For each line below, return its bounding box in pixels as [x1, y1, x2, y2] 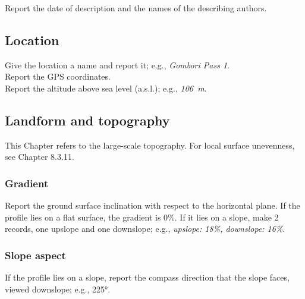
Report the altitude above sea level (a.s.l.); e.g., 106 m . [5, 81, 207, 94]
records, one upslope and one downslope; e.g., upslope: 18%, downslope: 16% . [5, 222, 285, 235]
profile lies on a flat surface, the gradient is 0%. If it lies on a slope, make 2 [5, 210, 279, 223]
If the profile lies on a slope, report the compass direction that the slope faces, [5, 271, 290, 284]
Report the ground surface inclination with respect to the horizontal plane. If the [5, 199, 300, 212]
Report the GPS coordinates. [5, 70, 111, 83]
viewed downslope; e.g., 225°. [5, 282, 111, 295]
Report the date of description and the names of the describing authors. [5, 2, 267, 14]
